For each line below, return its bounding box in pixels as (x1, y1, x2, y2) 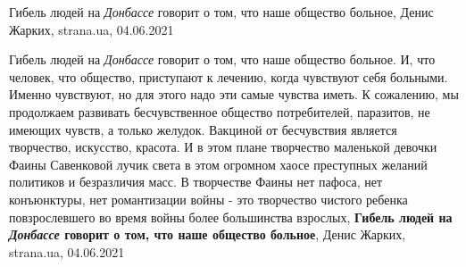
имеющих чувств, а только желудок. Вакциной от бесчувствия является (9, 120, 397, 138)
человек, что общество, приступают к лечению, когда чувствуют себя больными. (9, 67, 448, 86)
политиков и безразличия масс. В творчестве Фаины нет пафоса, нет (9, 172, 383, 191)
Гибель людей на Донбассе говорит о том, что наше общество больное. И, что (9, 50, 436, 69)
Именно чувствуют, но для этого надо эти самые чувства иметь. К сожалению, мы (9, 85, 459, 104)
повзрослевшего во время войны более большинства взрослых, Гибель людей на (9, 207, 453, 226)
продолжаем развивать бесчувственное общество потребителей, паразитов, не (9, 102, 430, 121)
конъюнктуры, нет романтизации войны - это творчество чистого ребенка (9, 189, 408, 208)
